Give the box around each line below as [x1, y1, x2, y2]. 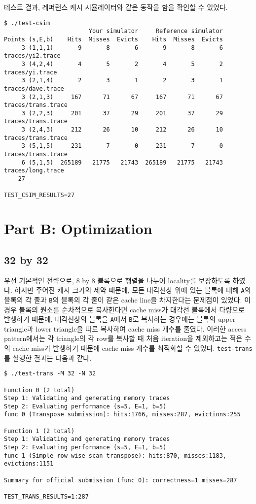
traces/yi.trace [4, 68, 57, 76]
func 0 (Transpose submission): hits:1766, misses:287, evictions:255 [4, 411, 241, 418]
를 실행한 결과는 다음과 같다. [4, 352, 92, 363]
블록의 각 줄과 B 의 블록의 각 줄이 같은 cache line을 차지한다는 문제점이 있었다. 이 [4, 294, 251, 304]
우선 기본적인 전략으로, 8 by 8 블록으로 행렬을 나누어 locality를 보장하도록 [4, 275, 230, 285]
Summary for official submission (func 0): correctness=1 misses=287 [4, 476, 237, 484]
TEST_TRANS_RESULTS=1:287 [4, 493, 89, 501]
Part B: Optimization [4, 218, 152, 238]
